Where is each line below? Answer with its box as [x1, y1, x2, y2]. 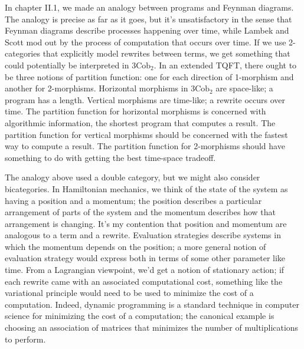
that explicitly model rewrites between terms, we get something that [43, 47, 290, 60]
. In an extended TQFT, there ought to [153, 58, 297, 71]
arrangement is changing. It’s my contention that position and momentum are [5, 217, 287, 229]
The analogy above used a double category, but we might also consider [5, 171, 260, 183]
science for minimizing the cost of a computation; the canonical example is [5, 310, 274, 322]
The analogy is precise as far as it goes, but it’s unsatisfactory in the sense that [5, 12, 292, 25]
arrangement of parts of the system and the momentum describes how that [5, 206, 276, 218]
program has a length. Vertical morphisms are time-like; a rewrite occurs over [5, 93, 286, 106]
